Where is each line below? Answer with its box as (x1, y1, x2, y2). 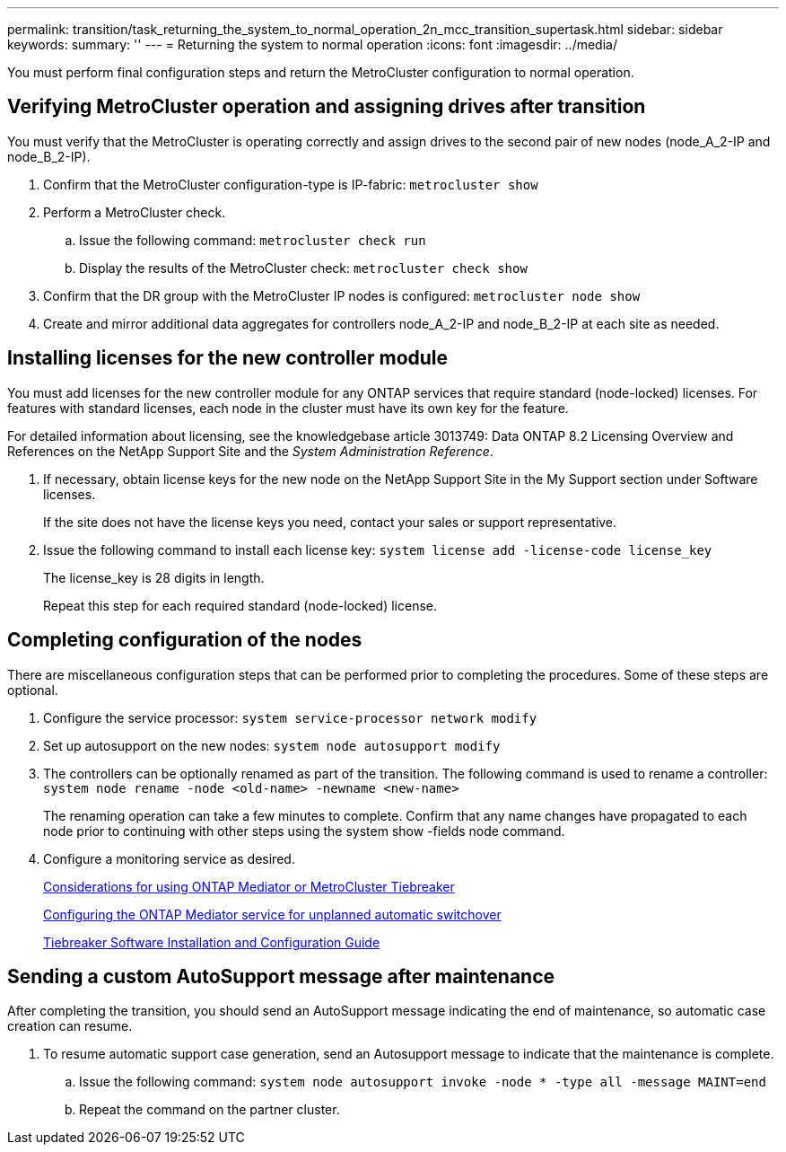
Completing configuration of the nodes (7, 629, 362, 652)
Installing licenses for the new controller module (7, 347, 449, 370)
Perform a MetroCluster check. (43, 204, 226, 220)
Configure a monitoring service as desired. (43, 850, 295, 866)
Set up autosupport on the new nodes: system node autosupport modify (43, 737, 501, 753)
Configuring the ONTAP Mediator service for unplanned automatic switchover (43, 906, 502, 922)
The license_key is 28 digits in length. (43, 569, 265, 585)
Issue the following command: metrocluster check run (79, 232, 426, 248)
